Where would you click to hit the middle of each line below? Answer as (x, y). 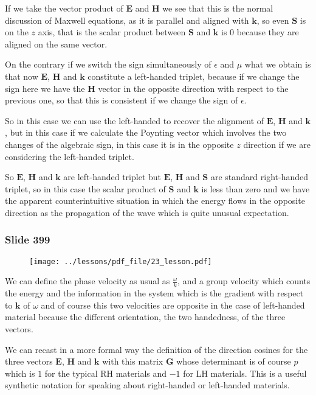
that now (22, 76)
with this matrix (133, 361)
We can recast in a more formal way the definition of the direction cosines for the (156, 349)
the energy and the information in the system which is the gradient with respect (154, 293)
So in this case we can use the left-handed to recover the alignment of (135, 120)
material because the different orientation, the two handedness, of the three (145, 317)
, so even (273, 20)
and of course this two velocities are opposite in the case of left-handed (173, 305)
